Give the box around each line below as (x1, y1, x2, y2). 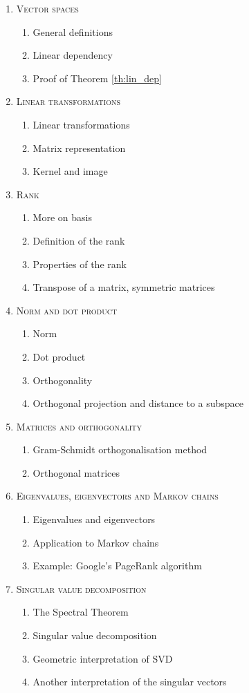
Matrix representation (33, 140, 126, 155)
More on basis (33, 210, 92, 225)
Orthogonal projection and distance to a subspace (33, 396, 244, 410)
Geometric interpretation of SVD (33, 651, 173, 665)
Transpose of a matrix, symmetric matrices (33, 280, 215, 294)
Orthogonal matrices (33, 465, 120, 480)
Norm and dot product (16, 303, 118, 317)
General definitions (33, 24, 113, 39)
